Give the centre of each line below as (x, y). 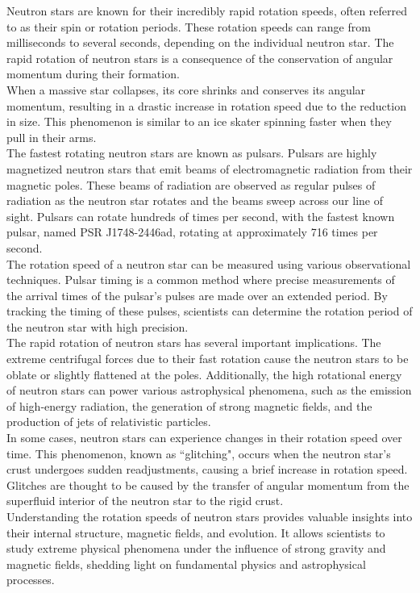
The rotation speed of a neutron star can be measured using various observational (209, 263)
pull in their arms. (52, 137)
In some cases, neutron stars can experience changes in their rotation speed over (204, 438)
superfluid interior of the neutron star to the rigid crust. (145, 501)
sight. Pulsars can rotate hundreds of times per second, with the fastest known (201, 216)
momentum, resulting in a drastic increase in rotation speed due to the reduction (206, 105)
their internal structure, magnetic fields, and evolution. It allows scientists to (196, 532)
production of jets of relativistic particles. (109, 422)
